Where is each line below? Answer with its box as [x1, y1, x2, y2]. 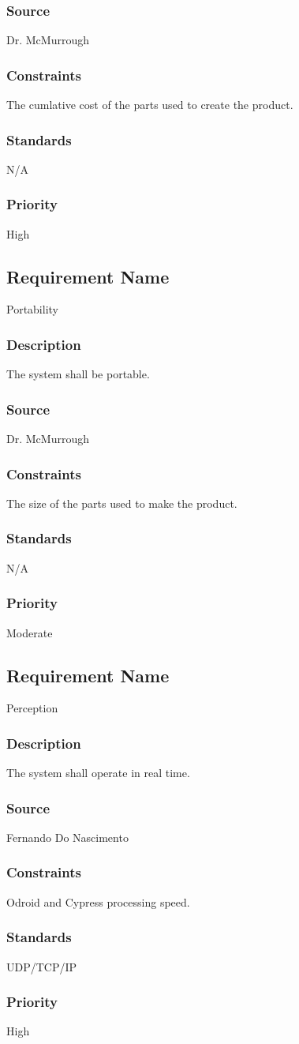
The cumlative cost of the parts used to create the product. [6, 96, 293, 113]
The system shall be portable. [6, 366, 150, 382]
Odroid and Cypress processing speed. [6, 893, 190, 910]
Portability [6, 301, 58, 317]
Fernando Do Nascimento [6, 828, 129, 845]
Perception [6, 700, 58, 716]
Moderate [6, 624, 53, 640]
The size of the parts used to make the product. [6, 494, 237, 511]
